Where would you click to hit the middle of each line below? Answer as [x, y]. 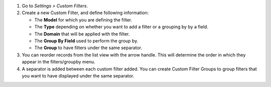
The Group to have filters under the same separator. [88, 48]
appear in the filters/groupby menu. [58, 62]
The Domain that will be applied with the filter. [82, 34]
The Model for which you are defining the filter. [83, 19]
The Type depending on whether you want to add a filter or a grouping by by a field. [121, 27]
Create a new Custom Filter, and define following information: [85, 13]
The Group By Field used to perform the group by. [86, 40]
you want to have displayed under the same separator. [78, 75]
